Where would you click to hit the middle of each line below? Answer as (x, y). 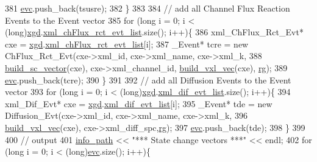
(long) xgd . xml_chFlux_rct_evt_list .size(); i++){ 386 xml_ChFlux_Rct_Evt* (154, 32)
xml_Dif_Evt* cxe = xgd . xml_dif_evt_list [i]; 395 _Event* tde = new (139, 103)
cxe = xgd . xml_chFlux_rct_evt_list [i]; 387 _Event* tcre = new (127, 44)
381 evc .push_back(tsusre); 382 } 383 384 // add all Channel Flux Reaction (148, 8)
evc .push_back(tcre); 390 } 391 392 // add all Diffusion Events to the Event (148, 79)
